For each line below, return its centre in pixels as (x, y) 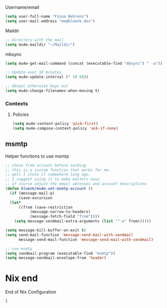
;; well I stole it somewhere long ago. (48, 175)
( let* (16, 203)
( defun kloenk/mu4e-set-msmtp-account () (49, 189)
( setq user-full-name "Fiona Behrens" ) (47, 17)
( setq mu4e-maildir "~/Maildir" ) (40, 45)
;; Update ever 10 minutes (33, 72)
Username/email (22, 7)
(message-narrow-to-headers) (60, 212)
